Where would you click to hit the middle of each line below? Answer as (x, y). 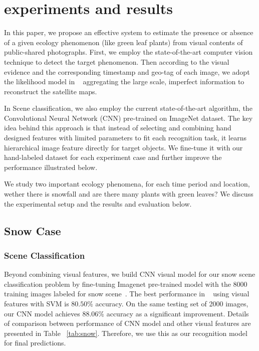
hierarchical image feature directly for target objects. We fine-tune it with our (123, 147)
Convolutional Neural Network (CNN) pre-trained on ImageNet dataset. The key (128, 118)
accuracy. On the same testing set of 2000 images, (172, 303)
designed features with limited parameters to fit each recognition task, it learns (125, 138)
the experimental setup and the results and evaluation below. (98, 203)
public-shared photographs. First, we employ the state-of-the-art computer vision (128, 52)
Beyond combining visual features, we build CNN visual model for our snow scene (130, 274)
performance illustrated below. (51, 167)
